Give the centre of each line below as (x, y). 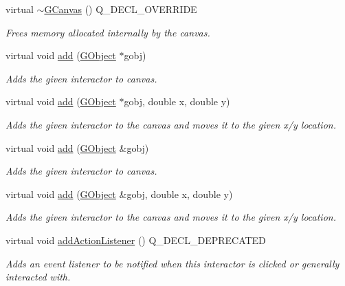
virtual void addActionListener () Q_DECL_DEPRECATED (136, 240)
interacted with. (38, 277)
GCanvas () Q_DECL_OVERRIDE (121, 9)
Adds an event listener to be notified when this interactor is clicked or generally (172, 263)
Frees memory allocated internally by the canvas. (108, 32)
